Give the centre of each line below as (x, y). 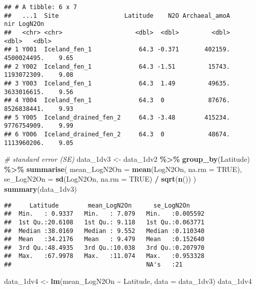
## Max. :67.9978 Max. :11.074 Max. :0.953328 (104, 256)
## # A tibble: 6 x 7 (41, 7)
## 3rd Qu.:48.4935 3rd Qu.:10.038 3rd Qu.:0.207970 (104, 248)
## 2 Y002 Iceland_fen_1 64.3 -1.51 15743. (117, 66)
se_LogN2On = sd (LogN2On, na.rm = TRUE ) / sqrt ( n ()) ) (100, 179)
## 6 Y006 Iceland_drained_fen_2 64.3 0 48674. (117, 134)
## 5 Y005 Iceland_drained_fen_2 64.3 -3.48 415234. (117, 117)
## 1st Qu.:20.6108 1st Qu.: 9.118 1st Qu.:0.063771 (104, 222)
